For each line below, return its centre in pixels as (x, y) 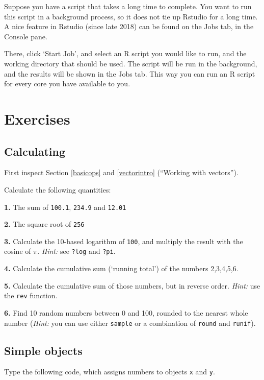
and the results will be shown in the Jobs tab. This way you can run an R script (130, 73)
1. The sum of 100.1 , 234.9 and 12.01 (65, 207)
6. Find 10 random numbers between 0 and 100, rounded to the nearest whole (126, 312)
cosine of (18, 251)
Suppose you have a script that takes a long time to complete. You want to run (128, 6)
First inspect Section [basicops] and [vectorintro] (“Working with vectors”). (121, 172)
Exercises (37, 118)
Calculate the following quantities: (58, 189)
